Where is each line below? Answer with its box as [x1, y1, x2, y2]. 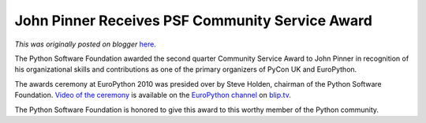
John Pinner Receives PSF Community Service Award [14, 12, 372, 29]
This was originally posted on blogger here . [14, 39, 157, 49]
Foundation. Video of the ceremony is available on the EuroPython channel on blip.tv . [14, 91, 292, 100]
